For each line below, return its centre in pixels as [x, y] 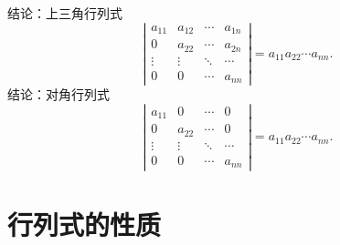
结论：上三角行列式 [65, 13]
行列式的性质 [85, 224]
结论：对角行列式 [58, 94]
